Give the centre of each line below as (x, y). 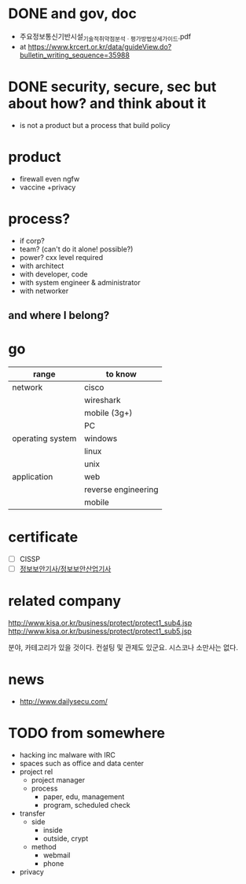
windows (101, 438)
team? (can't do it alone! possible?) (76, 249)
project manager (58, 779)
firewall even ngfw (50, 178)
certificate (43, 537)
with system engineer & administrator (80, 282)
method (44, 846)
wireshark (102, 400)
